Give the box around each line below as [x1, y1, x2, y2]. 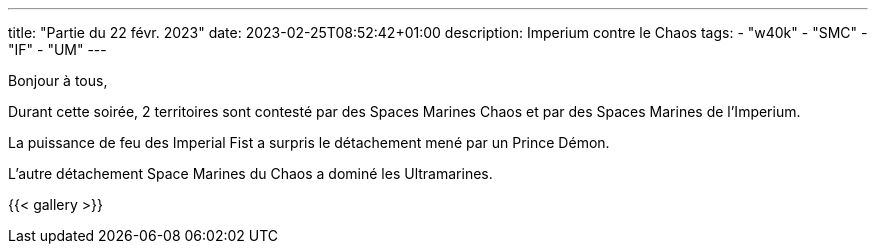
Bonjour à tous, [8, 72, 108, 89]
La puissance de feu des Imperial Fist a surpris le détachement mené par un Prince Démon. [8, 134, 610, 151]
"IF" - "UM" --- [8, 41, 107, 58]
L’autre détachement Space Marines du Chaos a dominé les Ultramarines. [8, 165, 493, 182]
